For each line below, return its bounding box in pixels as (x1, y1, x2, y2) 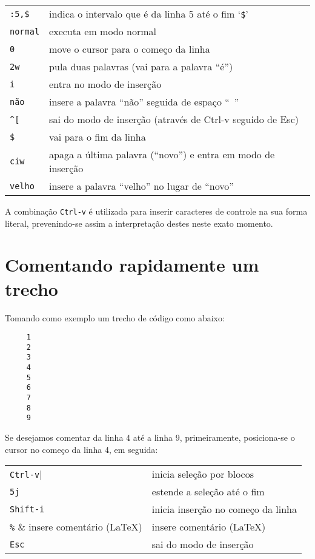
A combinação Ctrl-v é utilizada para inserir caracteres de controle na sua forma (5, 205, 308, 217)
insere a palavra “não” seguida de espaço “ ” (49, 95, 239, 109)
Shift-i (10, 504, 45, 514)
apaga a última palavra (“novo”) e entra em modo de (49, 147, 275, 161)
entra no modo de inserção (49, 77, 162, 91)
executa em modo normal (49, 24, 157, 38)
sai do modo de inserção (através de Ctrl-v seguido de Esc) (49, 112, 299, 126)
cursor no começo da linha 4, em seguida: (5, 443, 158, 455)
